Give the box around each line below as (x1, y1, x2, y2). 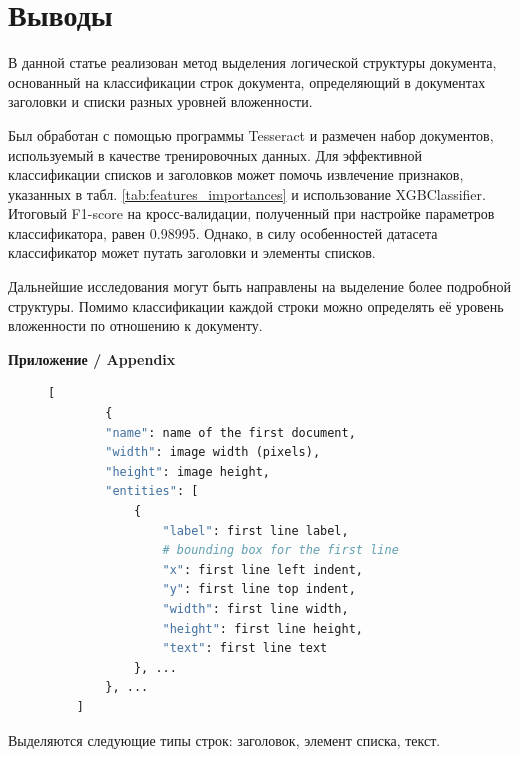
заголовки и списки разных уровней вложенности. (8, 91, 313, 112)
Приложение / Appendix (8, 348, 176, 369)
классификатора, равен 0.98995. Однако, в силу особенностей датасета (8, 222, 438, 243)
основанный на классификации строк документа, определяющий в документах (8, 71, 486, 92)
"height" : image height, (105, 464, 270, 479)
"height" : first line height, (162, 621, 364, 636)
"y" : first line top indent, (162, 582, 356, 597)
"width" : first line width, (162, 601, 349, 616)
